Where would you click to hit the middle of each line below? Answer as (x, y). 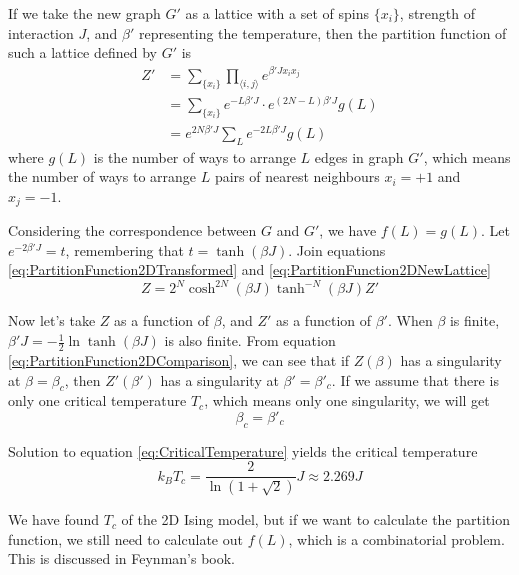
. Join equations (337, 249)
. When (410, 320)
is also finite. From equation (250, 340)
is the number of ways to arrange (194, 156)
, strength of (437, 13)
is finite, (474, 320)
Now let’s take (52, 320)
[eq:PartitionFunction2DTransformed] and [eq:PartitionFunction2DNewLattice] (249, 269)
